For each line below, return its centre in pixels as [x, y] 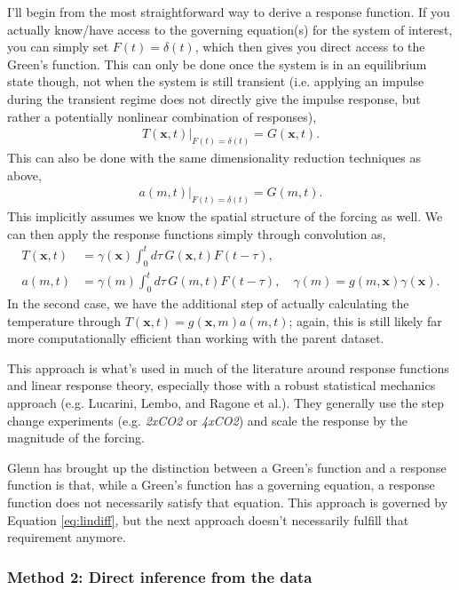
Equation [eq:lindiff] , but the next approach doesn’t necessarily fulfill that [208, 519]
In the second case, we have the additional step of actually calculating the [208, 303]
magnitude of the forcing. [76, 438]
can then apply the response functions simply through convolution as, [197, 233]
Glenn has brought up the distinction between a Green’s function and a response [227, 467]
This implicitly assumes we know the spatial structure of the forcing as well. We [225, 216]
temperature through [64, 320]
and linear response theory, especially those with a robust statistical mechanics [222, 385]
